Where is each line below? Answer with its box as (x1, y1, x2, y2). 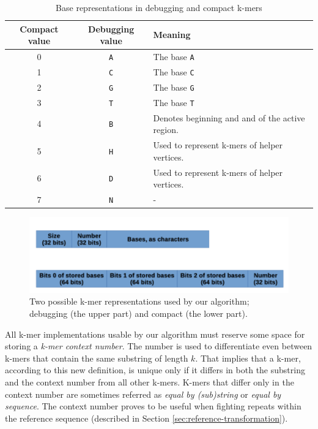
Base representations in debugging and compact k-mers (56, 1, 262, 13)
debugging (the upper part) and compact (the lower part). (29, 306, 248, 319)
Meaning (153, 28, 191, 41)
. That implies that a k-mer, (195, 351, 301, 364)
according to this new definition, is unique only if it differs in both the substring (5, 363, 305, 376)
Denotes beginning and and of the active (153, 111, 305, 124)
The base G (153, 80, 194, 93)
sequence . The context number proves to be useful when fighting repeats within (5, 400, 301, 412)
